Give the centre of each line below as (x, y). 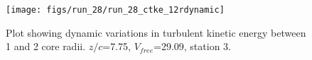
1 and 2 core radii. (46, 46)
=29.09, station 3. (192, 46)
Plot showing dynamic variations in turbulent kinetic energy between (156, 32)
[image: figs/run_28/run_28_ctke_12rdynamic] (115, 10)
